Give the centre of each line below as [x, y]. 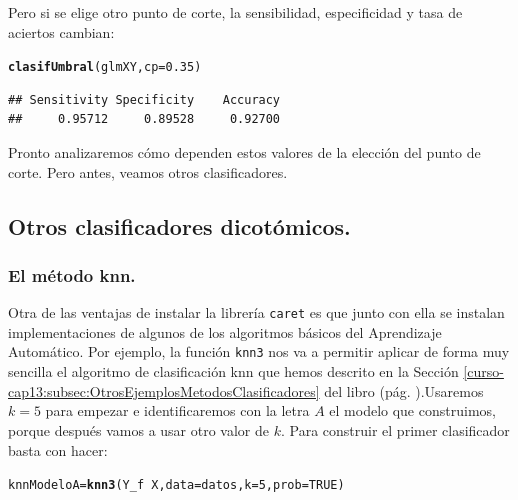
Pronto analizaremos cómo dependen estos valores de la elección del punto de [244, 152]
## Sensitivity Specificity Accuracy [144, 99]
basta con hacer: [58, 449]
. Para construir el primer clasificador [395, 429]
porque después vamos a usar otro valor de [139, 429]
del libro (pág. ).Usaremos [404, 390]
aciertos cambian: [61, 31]
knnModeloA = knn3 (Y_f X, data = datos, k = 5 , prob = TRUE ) [176, 485]
